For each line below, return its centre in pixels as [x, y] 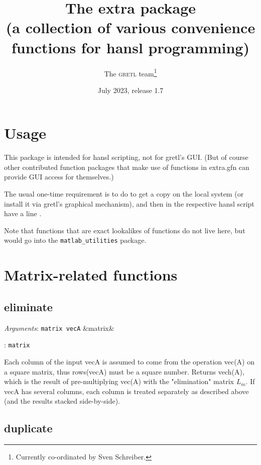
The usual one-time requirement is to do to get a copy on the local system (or [124, 194]
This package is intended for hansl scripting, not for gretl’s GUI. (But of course [126, 157]
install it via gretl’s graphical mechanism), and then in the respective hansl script [129, 203]
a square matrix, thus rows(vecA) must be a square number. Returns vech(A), [124, 371]
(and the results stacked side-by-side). [62, 401]
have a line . [23, 213]
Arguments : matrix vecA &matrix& [59, 328]
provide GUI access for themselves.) [59, 177]
